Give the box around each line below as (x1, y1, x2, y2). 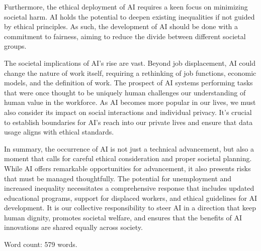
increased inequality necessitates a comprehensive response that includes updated (4, 183, 254, 193)
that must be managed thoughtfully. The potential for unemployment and (4, 173, 232, 183)
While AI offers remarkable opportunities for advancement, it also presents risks (4, 163, 251, 173)
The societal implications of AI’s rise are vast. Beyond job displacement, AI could (4, 57, 256, 68)
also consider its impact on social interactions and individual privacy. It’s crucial (4, 106, 252, 117)
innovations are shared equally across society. (4, 222, 143, 232)
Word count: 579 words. (4, 239, 77, 249)
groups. (4, 41, 27, 51)
